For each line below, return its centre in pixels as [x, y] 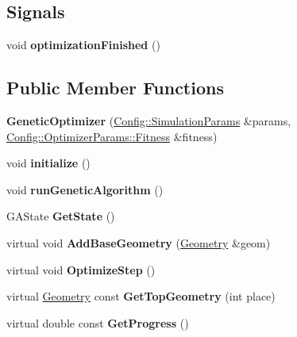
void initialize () [48, 163]
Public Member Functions [115, 88]
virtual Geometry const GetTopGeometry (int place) [141, 296]
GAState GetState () [61, 216]
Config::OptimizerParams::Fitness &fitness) [112, 136]
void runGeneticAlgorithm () [85, 189]
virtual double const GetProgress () [98, 322]
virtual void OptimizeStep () [81, 269]
